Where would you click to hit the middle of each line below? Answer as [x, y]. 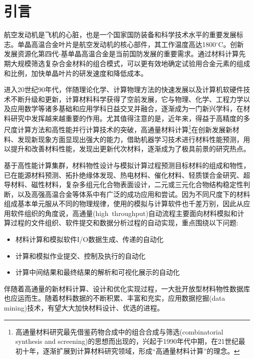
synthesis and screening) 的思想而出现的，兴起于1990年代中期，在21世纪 [127, 341]
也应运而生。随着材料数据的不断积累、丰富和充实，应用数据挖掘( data [115, 298]
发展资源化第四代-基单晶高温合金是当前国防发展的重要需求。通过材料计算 [121, 54]
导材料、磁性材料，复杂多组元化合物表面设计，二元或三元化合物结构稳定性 [124, 184]
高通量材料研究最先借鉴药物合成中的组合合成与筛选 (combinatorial [119, 331]
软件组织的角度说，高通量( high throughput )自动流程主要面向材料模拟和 [124, 213]
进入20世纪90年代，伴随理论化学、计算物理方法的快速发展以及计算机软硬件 [124, 89]
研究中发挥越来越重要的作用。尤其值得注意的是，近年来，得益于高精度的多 [130, 118]
